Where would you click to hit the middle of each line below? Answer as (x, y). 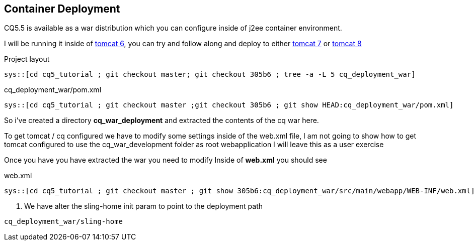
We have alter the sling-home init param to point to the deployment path (144, 206)
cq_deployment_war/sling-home (64, 222)
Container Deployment (62, 9)
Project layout (27, 59)
